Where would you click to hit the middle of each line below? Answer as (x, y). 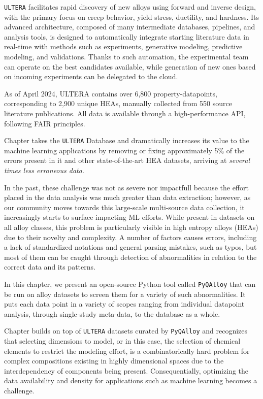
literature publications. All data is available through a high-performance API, (125, 113)
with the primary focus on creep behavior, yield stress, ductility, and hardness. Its (132, 16)
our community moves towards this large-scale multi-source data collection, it (124, 207)
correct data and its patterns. (50, 267)
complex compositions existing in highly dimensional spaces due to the (114, 361)
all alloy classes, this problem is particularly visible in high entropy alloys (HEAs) (131, 227)
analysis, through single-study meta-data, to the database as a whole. (112, 313)
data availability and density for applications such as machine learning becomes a (131, 380)
